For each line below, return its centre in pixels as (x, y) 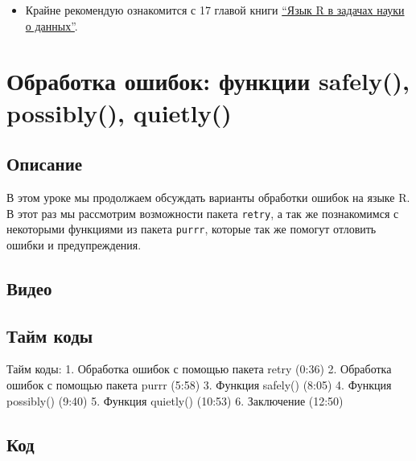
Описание (45, 164)
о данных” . (51, 25)
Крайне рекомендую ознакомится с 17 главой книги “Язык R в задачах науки (215, 10)
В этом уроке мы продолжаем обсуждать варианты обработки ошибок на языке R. (208, 197)
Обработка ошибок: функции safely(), (208, 81)
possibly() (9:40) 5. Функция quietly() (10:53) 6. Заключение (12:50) (175, 400)
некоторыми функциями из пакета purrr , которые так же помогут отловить (192, 229)
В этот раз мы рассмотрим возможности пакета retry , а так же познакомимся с (203, 213)
